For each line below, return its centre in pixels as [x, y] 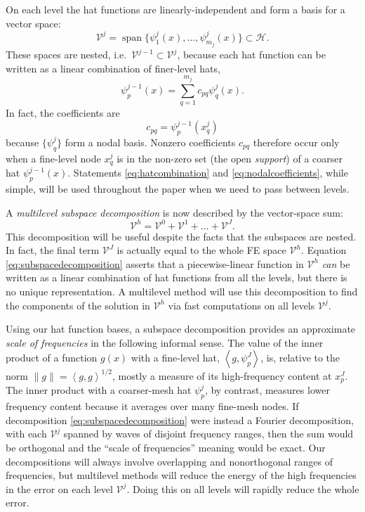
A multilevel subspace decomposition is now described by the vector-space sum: [174, 212]
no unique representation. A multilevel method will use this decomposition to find [182, 292]
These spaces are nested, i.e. [66, 55]
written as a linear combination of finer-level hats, [113, 68]
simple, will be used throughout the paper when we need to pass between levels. [178, 189]
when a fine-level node [53, 158]
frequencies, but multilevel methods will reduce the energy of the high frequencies [181, 475]
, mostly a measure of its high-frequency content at [222, 375]
